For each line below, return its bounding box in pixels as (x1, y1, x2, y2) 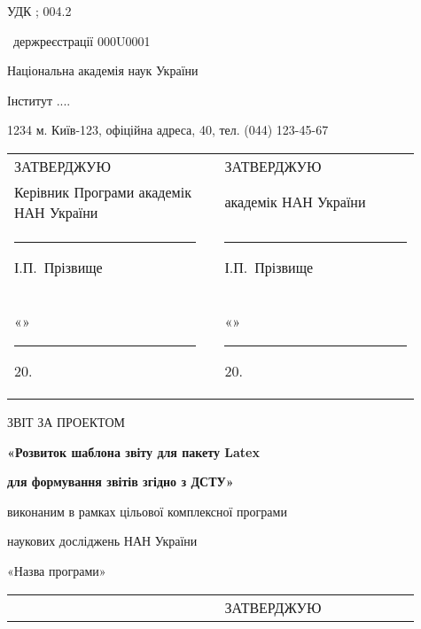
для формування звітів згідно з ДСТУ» (7, 472, 234, 491)
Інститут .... (7, 90, 71, 109)
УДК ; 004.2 (7, 2, 72, 19)
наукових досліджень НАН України (7, 532, 198, 550)
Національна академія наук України (7, 61, 199, 80)
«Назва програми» (7, 561, 106, 579)
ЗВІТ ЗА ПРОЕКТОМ (7, 412, 126, 431)
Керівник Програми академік (14, 181, 191, 202)
